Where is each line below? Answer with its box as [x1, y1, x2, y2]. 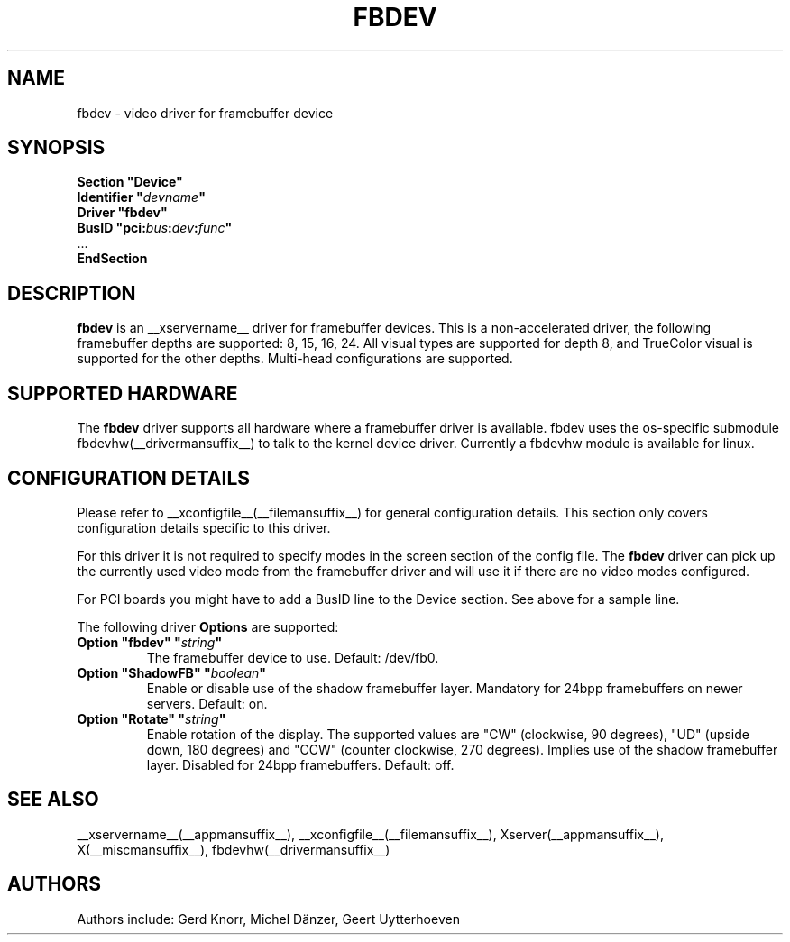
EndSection [77, 251, 148, 267]
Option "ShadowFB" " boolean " [77, 664, 267, 681]
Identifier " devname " [77, 189, 206, 206]
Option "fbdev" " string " [77, 634, 223, 650]
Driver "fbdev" [77, 205, 168, 221]
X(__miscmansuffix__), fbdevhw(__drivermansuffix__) [77, 841, 390, 857]
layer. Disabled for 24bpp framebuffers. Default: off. [146, 756, 455, 773]
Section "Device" [77, 174, 183, 190]
